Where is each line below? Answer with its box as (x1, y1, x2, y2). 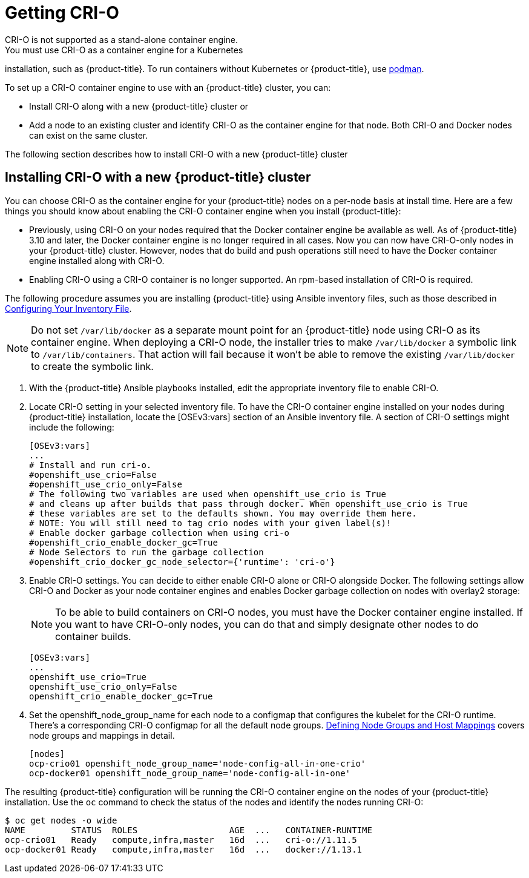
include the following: (29, 421, 114, 432)
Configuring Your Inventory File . (5, 303, 132, 314)
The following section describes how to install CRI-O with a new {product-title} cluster (5, 148, 348, 159)
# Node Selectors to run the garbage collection (29, 547, 264, 557)
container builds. (55, 630, 131, 642)
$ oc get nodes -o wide (5, 815, 117, 825)
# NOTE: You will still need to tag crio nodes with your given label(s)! (29, 518, 392, 528)
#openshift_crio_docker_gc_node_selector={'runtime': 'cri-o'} (29, 556, 335, 567)
